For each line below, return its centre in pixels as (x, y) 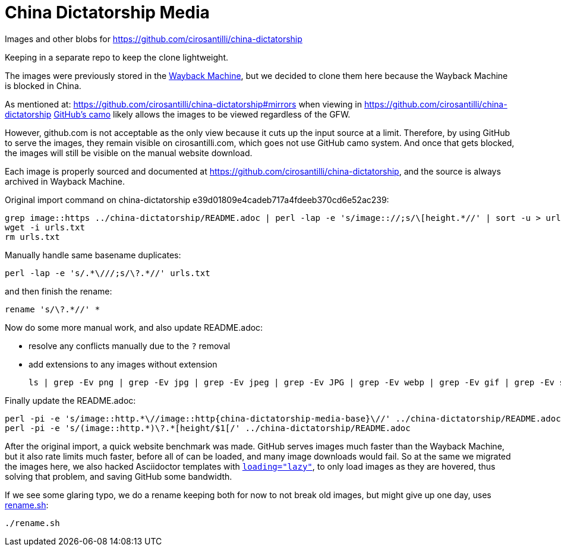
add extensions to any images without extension (123, 364)
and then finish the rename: (59, 291)
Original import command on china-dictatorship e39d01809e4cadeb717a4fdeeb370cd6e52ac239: (197, 199)
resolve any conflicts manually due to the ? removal (130, 346)
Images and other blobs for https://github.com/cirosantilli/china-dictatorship (154, 39)
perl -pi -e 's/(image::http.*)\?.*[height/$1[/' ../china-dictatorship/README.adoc (208, 428)
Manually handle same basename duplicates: (93, 255)
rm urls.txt (32, 237)
